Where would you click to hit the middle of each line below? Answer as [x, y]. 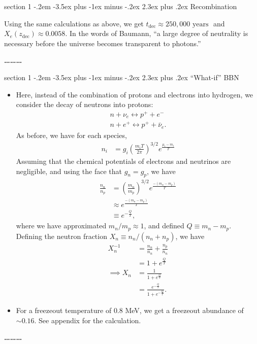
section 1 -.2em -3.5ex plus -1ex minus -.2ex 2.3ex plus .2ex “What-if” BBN [122, 77]
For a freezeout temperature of [64, 310]
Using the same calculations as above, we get [74, 23]
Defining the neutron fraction [61, 236]
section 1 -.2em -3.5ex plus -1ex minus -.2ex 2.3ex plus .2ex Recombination [121, 6]
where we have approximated [61, 226]
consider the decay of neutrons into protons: [85, 104]
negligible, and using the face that [69, 171]
